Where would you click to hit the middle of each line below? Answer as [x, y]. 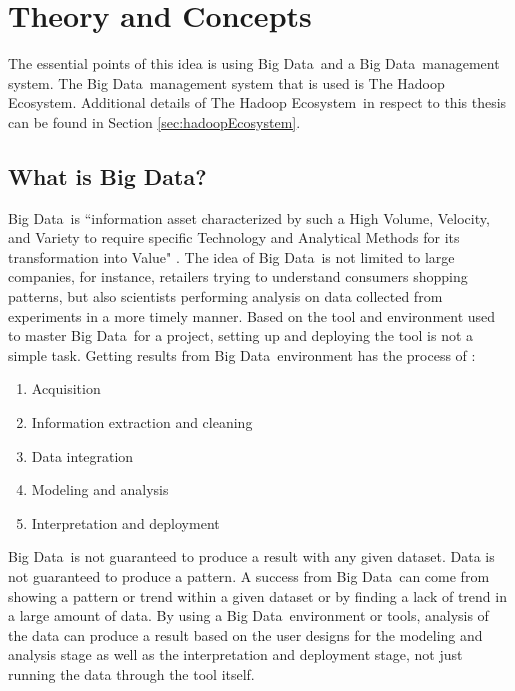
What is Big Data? [107, 175]
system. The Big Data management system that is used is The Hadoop [226, 82]
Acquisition [66, 388]
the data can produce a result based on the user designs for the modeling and [245, 634]
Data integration [82, 455]
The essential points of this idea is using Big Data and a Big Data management [254, 63]
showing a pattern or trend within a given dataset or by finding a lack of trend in [257, 595]
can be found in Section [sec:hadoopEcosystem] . [154, 121]
